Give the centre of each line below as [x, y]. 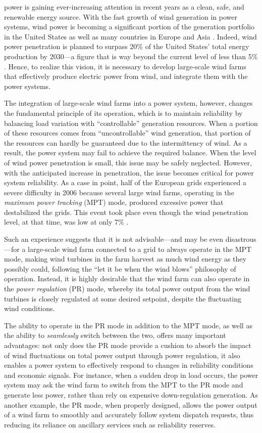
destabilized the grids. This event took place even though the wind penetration [126, 212]
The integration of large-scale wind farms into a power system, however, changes [128, 103]
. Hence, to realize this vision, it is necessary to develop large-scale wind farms [125, 66]
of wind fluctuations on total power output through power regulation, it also [122, 355]
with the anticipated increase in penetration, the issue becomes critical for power [129, 172]
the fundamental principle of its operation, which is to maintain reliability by [123, 113]
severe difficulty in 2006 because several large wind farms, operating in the [119, 192]
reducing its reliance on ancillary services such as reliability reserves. [110, 424]
